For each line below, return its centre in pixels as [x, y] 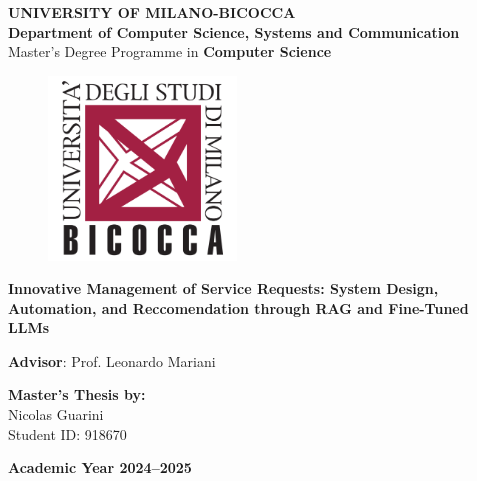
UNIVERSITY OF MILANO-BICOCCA [152, 12]
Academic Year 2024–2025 [100, 467]
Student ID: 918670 [67, 433]
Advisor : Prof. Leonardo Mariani [112, 360]
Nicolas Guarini [56, 414]
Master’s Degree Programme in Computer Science [170, 51]
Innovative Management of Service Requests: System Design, [223, 288]
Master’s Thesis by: [77, 394]
